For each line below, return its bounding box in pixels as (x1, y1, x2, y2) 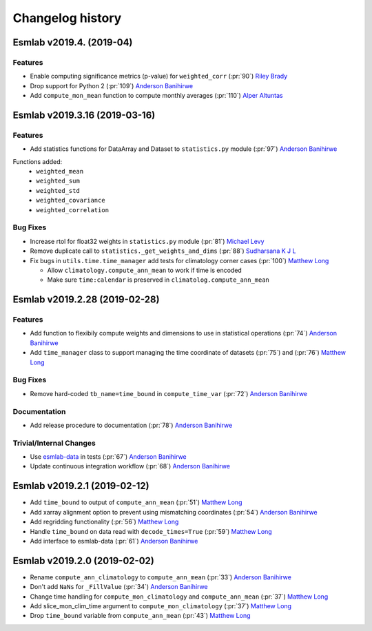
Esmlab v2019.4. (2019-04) (12, 37, 133, 48)
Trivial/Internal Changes (12, 438, 96, 448)
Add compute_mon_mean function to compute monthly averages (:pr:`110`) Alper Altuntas (30, 92, 283, 100)
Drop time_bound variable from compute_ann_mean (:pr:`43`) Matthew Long (30, 612, 251, 620)
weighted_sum (36, 177, 81, 185)
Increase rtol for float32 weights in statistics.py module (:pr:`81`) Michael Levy (30, 237, 265, 245)
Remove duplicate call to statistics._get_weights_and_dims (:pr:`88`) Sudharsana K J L (30, 247, 296, 255)
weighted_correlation (36, 206, 110, 214)
